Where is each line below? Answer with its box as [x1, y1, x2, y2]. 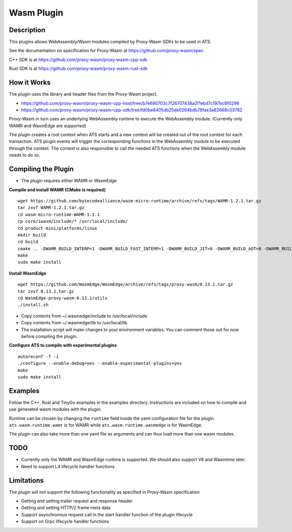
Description [9, 26, 46, 34]
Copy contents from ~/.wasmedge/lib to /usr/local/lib [21, 320, 128, 326]
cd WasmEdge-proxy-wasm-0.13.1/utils [18, 296, 108, 301]
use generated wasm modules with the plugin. [9, 406, 102, 412]
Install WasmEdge [9, 270, 46, 276]
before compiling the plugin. [21, 333, 78, 339]
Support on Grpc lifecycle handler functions [21, 518, 109, 524]
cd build [18, 239, 38, 245]
